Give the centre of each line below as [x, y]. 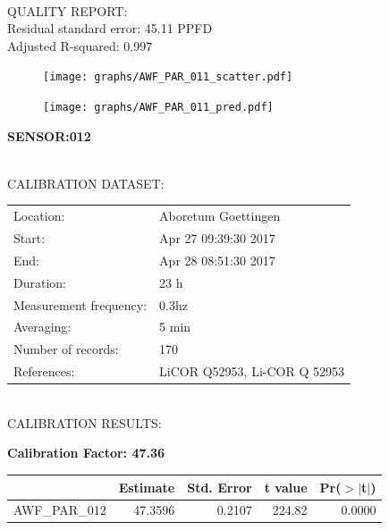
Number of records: [66, 349]
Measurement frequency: [80, 304]
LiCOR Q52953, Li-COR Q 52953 [252, 371]
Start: [30, 238]
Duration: [40, 282]
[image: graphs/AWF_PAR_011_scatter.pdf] [168, 77]
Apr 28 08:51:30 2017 [217, 260]
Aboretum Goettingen [220, 216]
